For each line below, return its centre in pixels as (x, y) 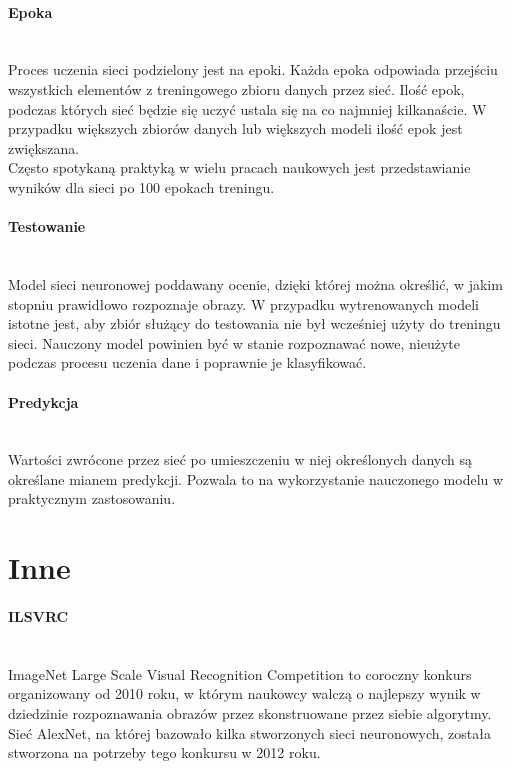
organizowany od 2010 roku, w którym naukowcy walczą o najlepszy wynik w (244, 693)
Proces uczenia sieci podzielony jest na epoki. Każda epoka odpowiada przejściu (253, 69)
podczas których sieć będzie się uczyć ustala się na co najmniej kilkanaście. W (247, 108)
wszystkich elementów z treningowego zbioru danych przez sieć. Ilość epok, (236, 88)
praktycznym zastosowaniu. (92, 498)
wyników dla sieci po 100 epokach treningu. (141, 186)
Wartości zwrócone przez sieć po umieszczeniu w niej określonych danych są (240, 459)
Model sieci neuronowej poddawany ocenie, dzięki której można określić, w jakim (255, 283)
